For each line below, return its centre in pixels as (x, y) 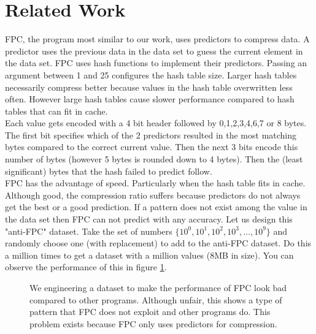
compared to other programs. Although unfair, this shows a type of (156, 299)
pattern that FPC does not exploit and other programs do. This (150, 312)
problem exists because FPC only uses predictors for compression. (153, 323)
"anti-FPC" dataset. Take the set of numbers (89, 231)
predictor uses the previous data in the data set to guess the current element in (154, 51)
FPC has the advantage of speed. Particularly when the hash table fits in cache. (155, 183)
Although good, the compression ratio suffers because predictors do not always (153, 195)
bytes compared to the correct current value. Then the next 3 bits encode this (152, 147)
